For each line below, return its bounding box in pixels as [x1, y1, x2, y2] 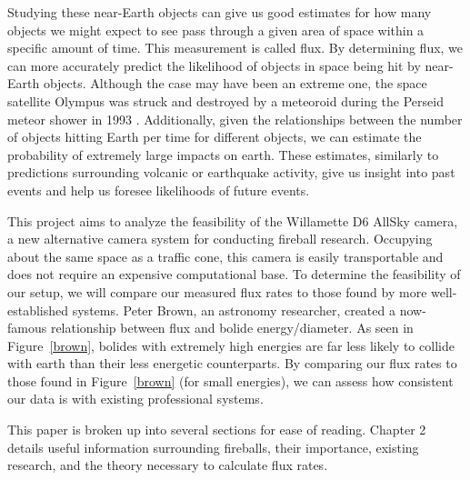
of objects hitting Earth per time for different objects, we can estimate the [7, 127, 422, 146]
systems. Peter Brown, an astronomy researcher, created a [72, 300, 395, 319]
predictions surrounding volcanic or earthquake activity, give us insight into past [7, 163, 455, 182]
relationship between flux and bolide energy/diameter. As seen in [50, 318, 414, 337]
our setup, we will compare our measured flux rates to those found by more [7, 282, 427, 301]
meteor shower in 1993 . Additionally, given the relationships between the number [7, 109, 463, 128]
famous [7, 318, 47, 337]
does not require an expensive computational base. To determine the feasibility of [7, 265, 461, 284]
